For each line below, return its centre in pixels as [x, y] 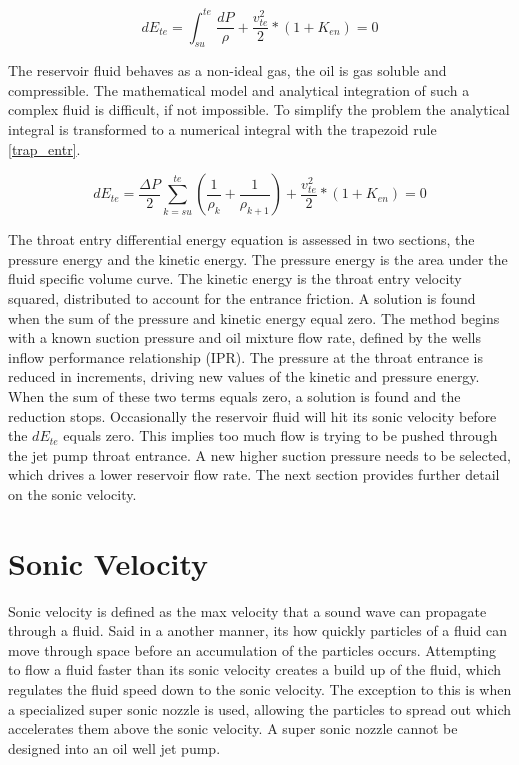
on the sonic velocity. [72, 493]
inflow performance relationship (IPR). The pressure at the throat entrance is [246, 356]
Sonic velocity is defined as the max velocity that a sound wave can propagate [247, 610]
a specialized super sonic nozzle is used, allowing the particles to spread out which [260, 708]
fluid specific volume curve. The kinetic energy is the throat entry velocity [235, 278]
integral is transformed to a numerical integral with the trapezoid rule [222, 129]
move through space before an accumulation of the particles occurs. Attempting [252, 649]
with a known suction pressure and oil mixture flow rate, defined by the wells [244, 337]
